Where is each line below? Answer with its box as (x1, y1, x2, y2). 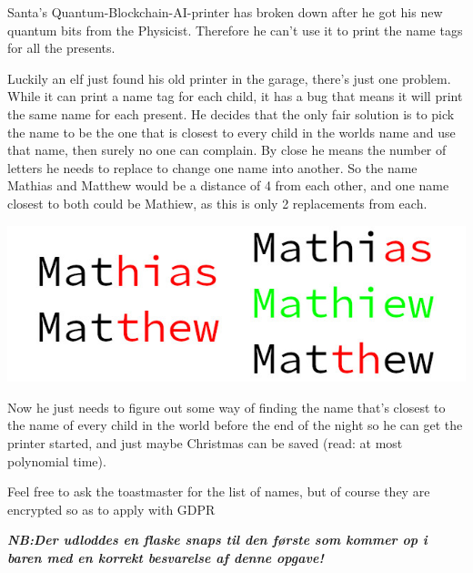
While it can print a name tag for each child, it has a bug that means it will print (7, 87, 463, 106)
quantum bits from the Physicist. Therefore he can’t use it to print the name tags (7, 20, 463, 39)
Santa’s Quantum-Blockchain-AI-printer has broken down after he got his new (7, 3, 443, 21)
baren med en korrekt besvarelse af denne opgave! (7, 547, 324, 567)
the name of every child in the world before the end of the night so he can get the (7, 415, 463, 435)
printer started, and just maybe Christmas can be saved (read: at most (7, 433, 403, 452)
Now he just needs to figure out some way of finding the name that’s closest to (7, 397, 446, 416)
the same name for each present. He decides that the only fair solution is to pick (7, 104, 455, 123)
